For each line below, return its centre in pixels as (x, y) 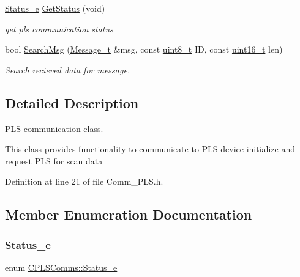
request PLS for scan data (54, 161)
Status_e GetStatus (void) (55, 8)
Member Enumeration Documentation (129, 214)
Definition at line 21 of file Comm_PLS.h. (84, 181)
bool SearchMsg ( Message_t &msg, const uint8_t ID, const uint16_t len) (144, 49)
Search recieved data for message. (68, 69)
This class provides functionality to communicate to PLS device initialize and (150, 149)
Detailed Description (72, 102)
